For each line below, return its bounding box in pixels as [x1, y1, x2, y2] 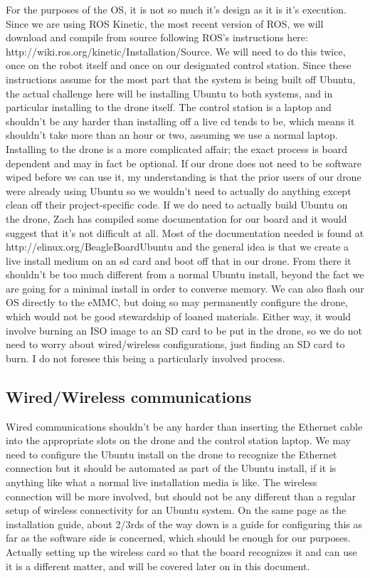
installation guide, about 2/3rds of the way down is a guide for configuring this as [6, 516, 363, 531]
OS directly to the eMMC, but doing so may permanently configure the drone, [6, 295, 348, 310]
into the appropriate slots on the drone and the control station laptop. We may [6, 433, 351, 448]
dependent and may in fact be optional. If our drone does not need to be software [6, 155, 362, 170]
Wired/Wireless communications [6, 385, 252, 407]
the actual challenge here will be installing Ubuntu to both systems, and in [6, 85, 333, 100]
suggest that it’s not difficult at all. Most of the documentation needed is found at [6, 225, 364, 240]
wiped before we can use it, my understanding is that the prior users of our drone [6, 169, 361, 184]
